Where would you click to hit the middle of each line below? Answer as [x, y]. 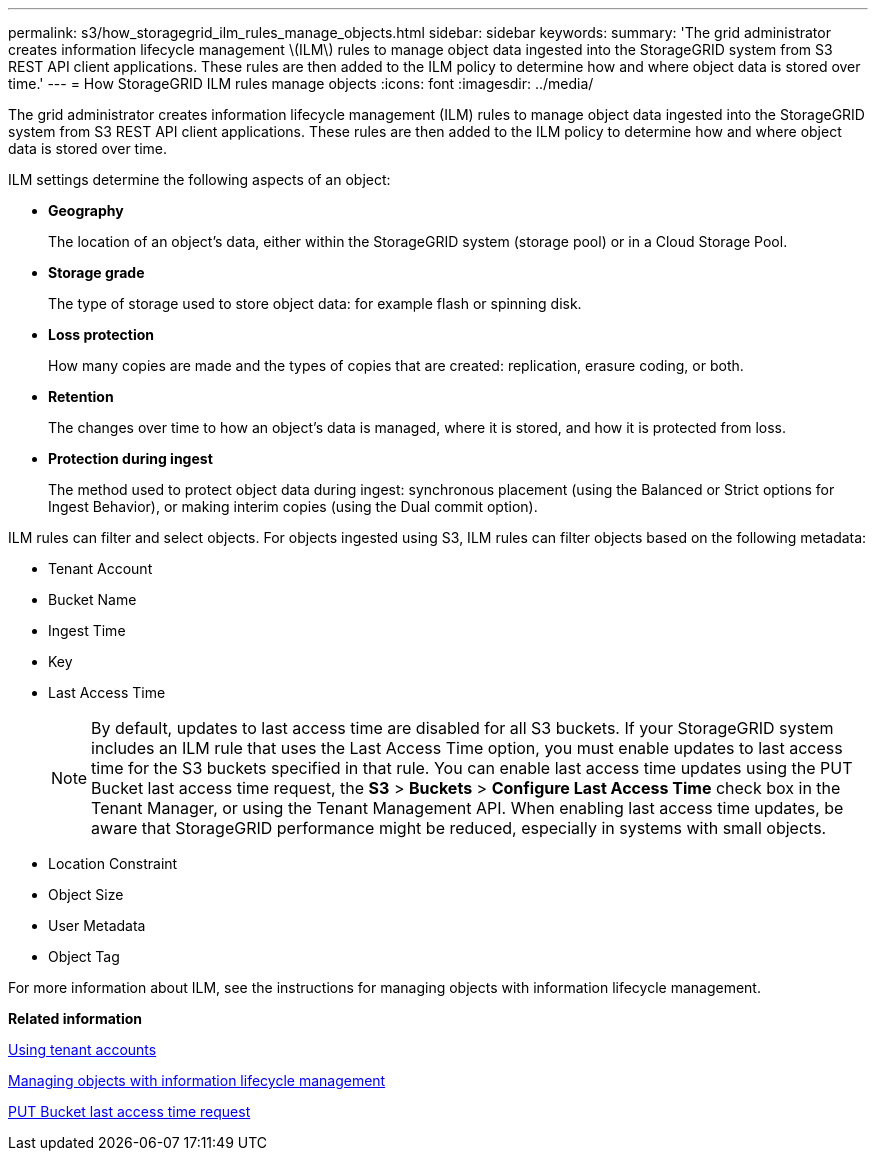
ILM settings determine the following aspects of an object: [199, 179]
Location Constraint [113, 863]
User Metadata [97, 925]
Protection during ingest [130, 458]
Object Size [86, 894]
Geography [86, 210]
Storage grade [96, 272]
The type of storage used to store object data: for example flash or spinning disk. [315, 303]
